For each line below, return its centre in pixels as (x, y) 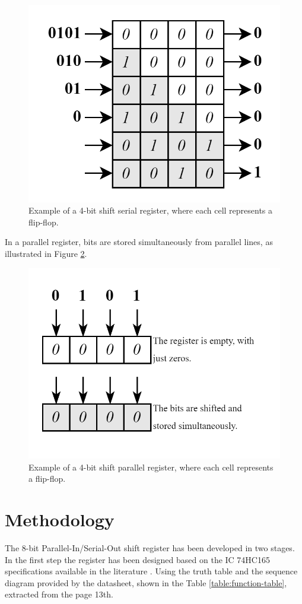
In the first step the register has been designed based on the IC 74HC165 (137, 559)
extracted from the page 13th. (59, 594)
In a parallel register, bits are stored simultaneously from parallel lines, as (139, 242)
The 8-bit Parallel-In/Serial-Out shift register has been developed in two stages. (150, 547)
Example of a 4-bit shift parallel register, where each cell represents (151, 467)
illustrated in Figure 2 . (46, 254)
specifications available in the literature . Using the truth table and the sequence (151, 571)
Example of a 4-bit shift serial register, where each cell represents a (151, 210)
